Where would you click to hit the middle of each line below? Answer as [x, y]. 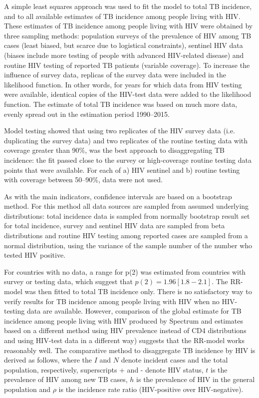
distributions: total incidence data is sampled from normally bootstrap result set [127, 215]
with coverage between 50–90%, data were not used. [83, 180]
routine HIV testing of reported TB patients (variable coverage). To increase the [127, 65]
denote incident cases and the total [174, 360]
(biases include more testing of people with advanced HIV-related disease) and [124, 55]
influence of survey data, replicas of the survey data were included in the [115, 75]
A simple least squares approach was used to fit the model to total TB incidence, [128, 6]
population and [27, 389]
